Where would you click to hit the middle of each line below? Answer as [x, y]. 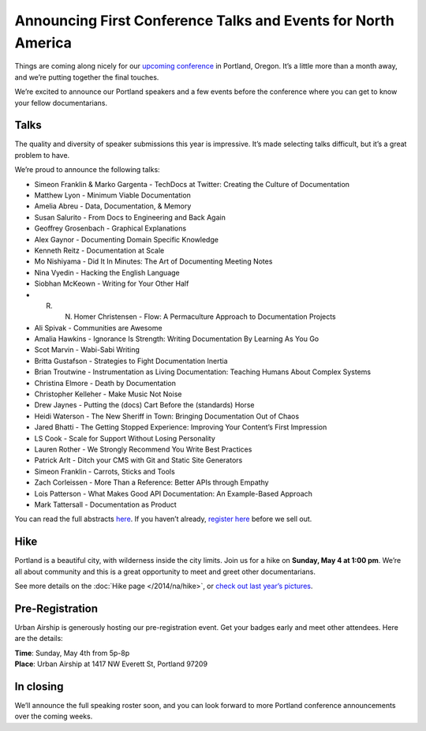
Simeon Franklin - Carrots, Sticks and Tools [105, 471]
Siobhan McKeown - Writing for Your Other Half [112, 283]
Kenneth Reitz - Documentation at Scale [99, 250]
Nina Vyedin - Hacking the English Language [107, 272]
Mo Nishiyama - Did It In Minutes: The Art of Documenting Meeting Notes [153, 261]
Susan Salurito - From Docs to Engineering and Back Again [130, 217]
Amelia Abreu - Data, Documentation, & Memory [113, 206]
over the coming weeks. [54, 716]
